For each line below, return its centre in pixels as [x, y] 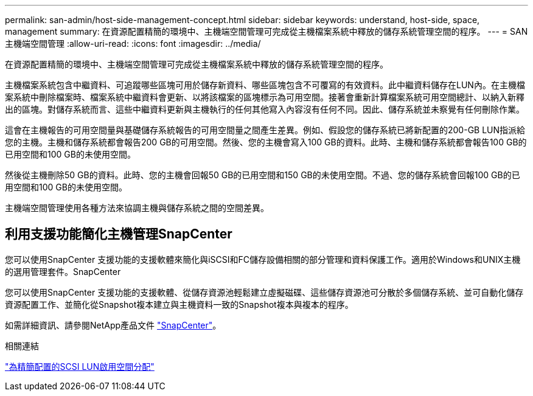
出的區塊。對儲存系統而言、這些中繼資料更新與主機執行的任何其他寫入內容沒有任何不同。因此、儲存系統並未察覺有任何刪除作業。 [265, 109]
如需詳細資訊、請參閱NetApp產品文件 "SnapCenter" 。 [113, 325]
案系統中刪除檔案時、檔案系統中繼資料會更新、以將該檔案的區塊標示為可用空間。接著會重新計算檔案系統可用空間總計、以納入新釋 [265, 97]
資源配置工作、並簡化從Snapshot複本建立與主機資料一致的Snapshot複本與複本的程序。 [179, 304]
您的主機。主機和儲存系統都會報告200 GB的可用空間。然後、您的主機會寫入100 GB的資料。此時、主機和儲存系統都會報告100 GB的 [266, 142]
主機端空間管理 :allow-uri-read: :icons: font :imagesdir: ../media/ [133, 43]
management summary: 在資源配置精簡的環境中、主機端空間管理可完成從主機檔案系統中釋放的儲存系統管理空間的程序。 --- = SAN [266, 31]
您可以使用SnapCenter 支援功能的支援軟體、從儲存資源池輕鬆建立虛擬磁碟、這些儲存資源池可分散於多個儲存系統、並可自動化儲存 [264, 292]
